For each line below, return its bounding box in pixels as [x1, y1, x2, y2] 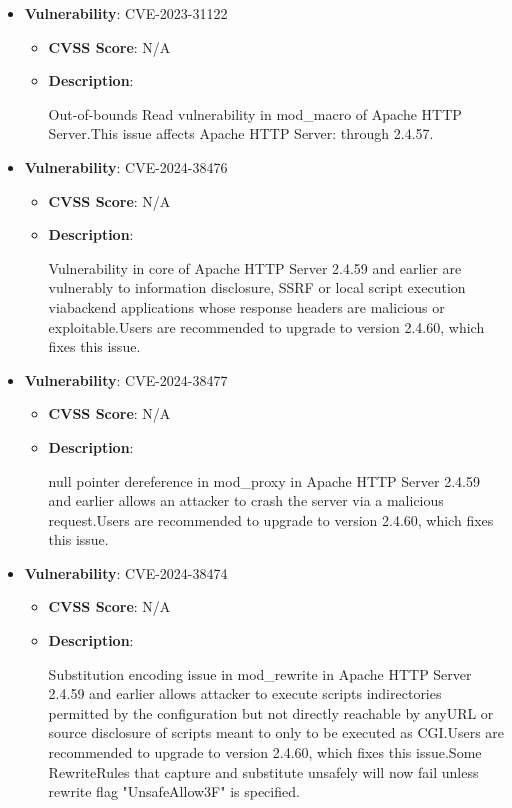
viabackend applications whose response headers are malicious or [48, 296, 445, 317]
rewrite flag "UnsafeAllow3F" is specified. [48, 781, 300, 802]
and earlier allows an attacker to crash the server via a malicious [48, 490, 444, 511]
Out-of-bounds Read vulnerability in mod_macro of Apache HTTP [48, 103, 462, 124]
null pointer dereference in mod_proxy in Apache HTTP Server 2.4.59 [48, 470, 480, 491]
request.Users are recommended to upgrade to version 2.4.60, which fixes [48, 509, 494, 530]
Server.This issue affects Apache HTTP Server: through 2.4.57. [48, 123, 434, 144]
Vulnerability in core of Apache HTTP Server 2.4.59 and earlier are [48, 257, 462, 278]
